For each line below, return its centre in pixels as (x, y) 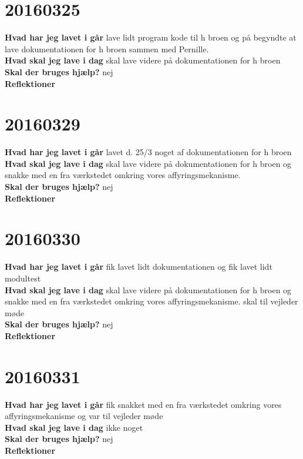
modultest (23, 278)
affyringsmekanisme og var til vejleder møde (84, 416)
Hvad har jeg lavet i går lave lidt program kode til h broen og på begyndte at (151, 37)
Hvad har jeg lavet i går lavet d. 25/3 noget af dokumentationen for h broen (148, 152)
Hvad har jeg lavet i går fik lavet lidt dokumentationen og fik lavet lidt (139, 267)
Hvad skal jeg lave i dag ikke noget (74, 427)
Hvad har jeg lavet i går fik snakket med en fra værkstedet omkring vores (143, 404)
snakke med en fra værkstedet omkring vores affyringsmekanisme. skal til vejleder (151, 301)
